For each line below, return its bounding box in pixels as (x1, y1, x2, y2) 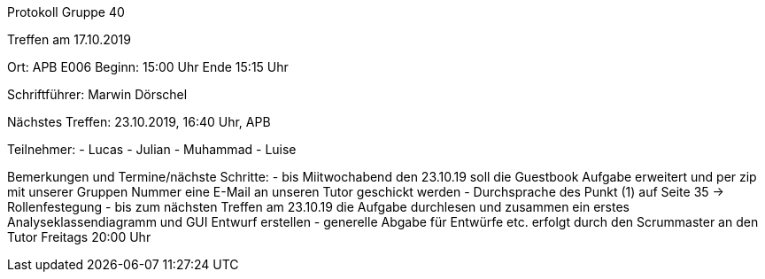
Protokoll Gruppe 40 (7, 4, 125, 19)
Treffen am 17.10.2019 (7, 32, 131, 47)
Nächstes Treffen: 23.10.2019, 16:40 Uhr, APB (7, 114, 271, 129)
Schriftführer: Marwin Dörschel (7, 87, 188, 102)
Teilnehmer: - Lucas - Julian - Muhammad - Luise (7, 142, 297, 157)
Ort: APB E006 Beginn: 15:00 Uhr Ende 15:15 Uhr (7, 59, 289, 74)
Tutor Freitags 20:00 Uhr (7, 229, 151, 244)
